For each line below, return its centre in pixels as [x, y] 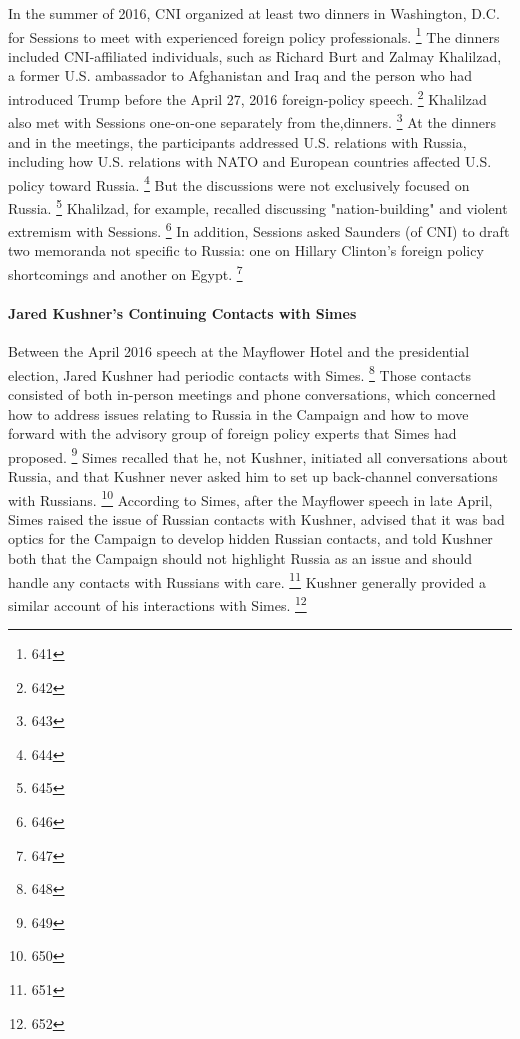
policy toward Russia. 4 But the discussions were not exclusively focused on [239, 183]
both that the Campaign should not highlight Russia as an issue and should [240, 558]
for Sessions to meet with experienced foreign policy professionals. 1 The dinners [254, 35]
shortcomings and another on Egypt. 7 [125, 272]
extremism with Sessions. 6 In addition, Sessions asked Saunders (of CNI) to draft [259, 229]
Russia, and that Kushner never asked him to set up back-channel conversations [253, 475]
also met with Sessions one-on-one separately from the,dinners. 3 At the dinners [252, 120]
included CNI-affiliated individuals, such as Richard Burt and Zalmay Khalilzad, [255, 55]
